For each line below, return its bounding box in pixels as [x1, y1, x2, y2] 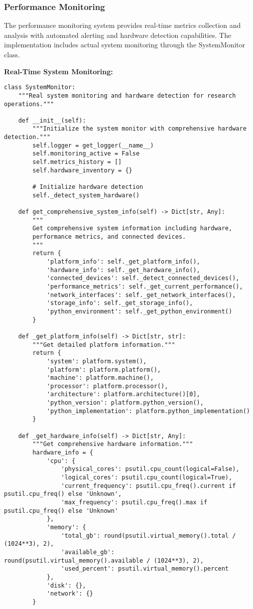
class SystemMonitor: [4, 84, 76, 91]
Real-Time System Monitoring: [4, 66, 113, 76]
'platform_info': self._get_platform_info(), [46, 258, 200, 265]
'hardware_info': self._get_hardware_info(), [46, 266, 200, 274]
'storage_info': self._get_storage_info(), [46, 300, 193, 307]
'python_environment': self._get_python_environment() [46, 307, 233, 315]
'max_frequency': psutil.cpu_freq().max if [61, 499, 208, 506]
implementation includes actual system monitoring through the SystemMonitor [4, 39, 246, 50]
